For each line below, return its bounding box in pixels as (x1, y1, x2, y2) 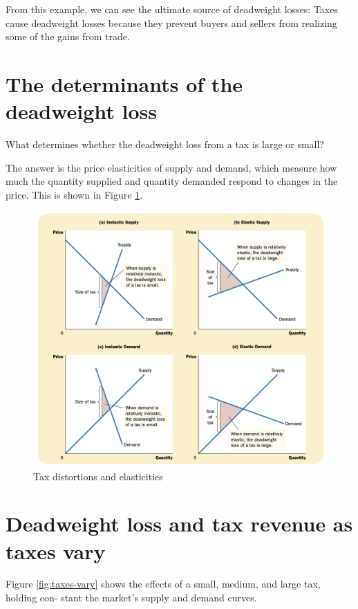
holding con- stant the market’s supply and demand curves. (6, 590, 257, 605)
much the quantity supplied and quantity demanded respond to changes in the (6, 174, 338, 188)
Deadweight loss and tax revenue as (6, 509, 353, 538)
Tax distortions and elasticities (33, 469, 163, 483)
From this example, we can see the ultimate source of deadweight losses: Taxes (6, 2, 338, 16)
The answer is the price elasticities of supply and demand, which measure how (6, 160, 337, 174)
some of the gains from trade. (6, 29, 130, 44)
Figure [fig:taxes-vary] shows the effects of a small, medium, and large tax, (6, 576, 321, 591)
